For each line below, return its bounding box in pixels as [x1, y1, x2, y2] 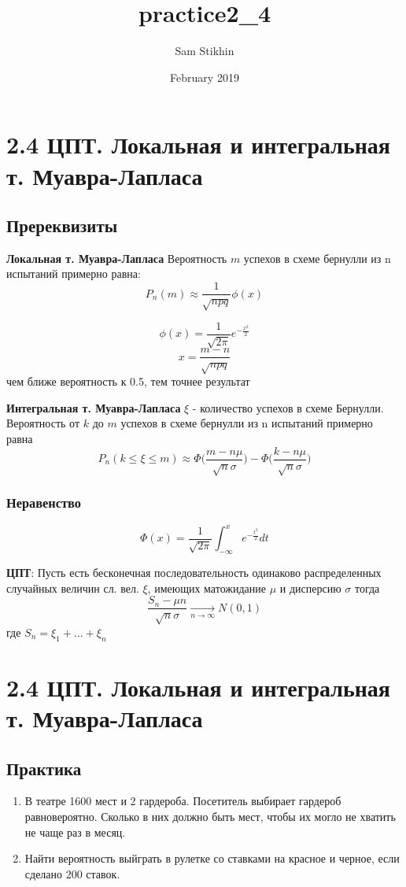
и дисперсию [279, 579, 341, 596]
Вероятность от [6, 415, 79, 431]
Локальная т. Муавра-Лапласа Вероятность [6, 249, 227, 266]
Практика [6, 756, 82, 780]
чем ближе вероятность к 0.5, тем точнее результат [6, 373, 250, 390]
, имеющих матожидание [147, 579, 267, 596]
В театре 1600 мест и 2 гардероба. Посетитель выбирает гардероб [24, 793, 341, 809]
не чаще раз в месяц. [24, 823, 126, 840]
